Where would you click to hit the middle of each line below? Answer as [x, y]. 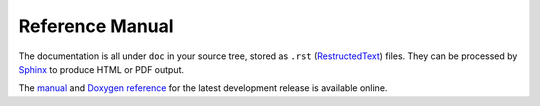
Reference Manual [96, 26]
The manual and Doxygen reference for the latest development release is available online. [203, 88]
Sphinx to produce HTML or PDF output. [101, 69]
